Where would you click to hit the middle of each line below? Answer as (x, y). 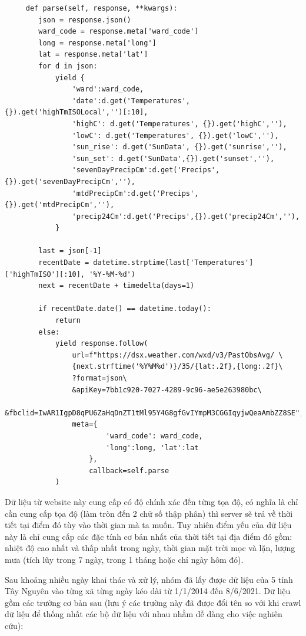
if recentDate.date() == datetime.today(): (125, 309)
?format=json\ (99, 378)
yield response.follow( (102, 344)
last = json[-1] (70, 251)
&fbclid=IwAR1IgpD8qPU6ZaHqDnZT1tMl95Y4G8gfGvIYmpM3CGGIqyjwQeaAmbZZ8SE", (154, 413)
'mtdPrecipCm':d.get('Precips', (135, 193)
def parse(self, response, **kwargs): (102, 8)
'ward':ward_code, (108, 89)
